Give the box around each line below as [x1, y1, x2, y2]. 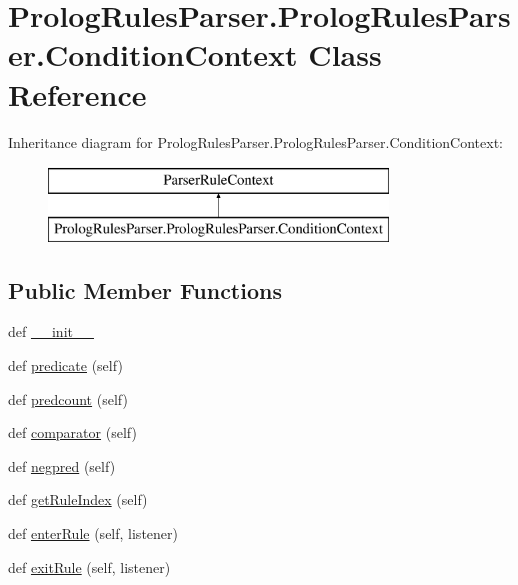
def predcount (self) [8, 388, 128, 409]
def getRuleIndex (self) [8, 489, 148, 510]
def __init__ [8, 321, 94, 342]
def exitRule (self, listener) [8, 556, 171, 577]
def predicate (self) [8, 355, 123, 376]
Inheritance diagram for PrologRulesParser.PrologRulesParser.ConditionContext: [8, 131, 503, 152]
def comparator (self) [8, 422, 137, 443]
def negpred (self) [8, 455, 116, 476]
